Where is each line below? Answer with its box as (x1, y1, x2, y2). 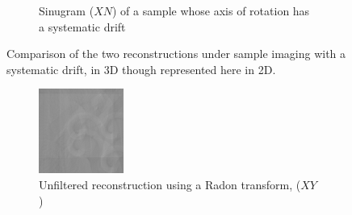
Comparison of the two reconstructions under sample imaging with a (6, 45, 346, 62)
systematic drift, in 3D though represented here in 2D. (6, 60, 276, 77)
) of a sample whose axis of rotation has (111, 2, 310, 19)
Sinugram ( (39, 2, 94, 19)
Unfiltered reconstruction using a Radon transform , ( (39, 176, 301, 192)
